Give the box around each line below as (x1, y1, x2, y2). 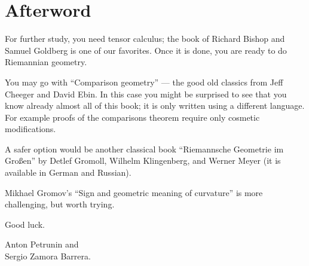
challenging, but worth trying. (5, 198, 115, 210)
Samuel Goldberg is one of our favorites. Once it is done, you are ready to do (5, 44, 287, 56)
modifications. (5, 123, 56, 135)
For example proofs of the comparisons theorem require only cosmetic (5, 111, 260, 123)
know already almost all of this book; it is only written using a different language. (5, 99, 305, 112)
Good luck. (5, 218, 45, 230)
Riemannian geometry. (5, 56, 87, 68)
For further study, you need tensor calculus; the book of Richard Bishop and (5, 32, 285, 45)
